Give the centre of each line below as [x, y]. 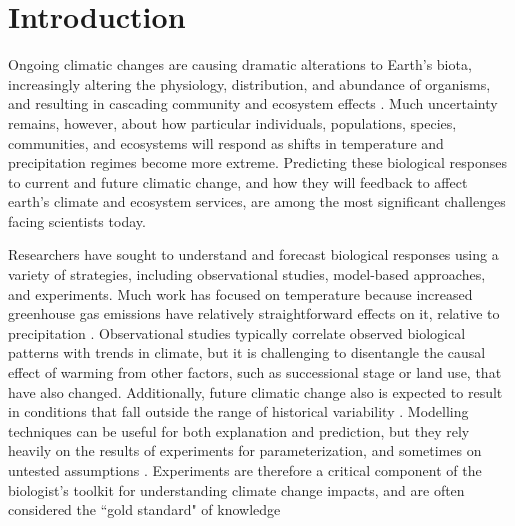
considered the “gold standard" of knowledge [144, 509]
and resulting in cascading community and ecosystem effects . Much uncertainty [253, 103]
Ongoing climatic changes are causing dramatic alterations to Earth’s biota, [240, 64]
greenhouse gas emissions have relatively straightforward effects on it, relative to [254, 313]
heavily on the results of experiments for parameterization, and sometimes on [245, 450]
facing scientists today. [77, 220]
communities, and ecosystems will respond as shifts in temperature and [226, 142]
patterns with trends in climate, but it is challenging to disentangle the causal [247, 352]
